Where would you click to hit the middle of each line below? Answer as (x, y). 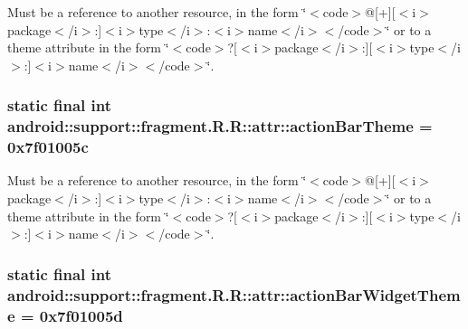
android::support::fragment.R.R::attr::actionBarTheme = (220, 126)
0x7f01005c (48, 147)
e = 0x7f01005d (65, 315)
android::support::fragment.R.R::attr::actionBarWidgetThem (234, 294)
